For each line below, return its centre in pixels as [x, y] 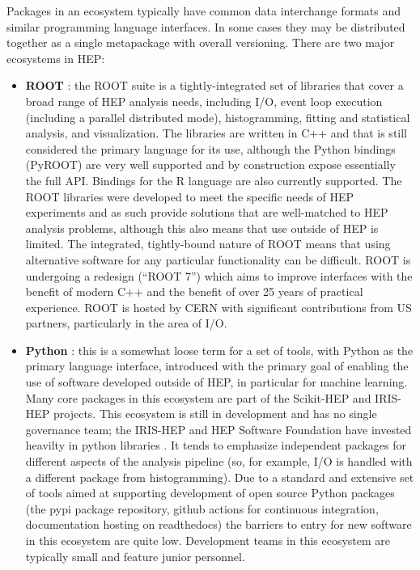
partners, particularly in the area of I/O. [126, 323]
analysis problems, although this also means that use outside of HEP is [202, 228]
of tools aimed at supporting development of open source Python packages [210, 493]
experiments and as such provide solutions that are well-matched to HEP [207, 212]
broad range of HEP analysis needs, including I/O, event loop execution [204, 101]
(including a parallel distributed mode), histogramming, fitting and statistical [218, 117]
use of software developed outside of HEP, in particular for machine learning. [216, 382]
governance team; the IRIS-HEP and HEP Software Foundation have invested [218, 429]
